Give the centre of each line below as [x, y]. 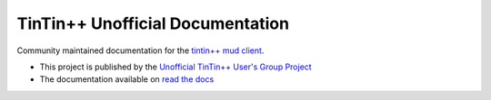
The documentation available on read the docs [127, 79]
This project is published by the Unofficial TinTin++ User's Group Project [176, 67]
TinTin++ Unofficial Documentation [153, 23]
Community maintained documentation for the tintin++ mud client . [140, 50]
